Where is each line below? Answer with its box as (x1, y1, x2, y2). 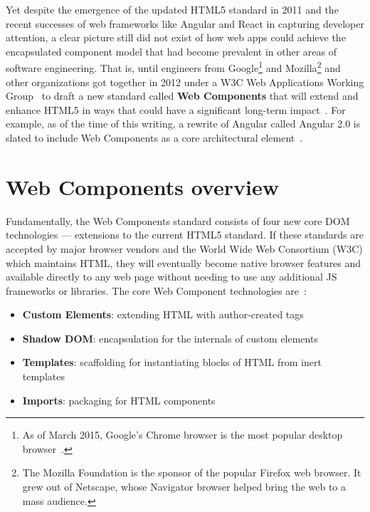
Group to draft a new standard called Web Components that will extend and (6, 88, 359, 103)
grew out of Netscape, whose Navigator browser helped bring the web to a (22, 479, 347, 494)
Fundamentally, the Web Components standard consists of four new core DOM (6, 213, 350, 228)
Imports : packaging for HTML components (22, 392, 216, 407)
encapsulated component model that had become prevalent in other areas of (6, 43, 337, 58)
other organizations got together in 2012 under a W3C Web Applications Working (6, 74, 364, 89)
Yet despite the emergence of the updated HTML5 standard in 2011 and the (6, 2, 339, 16)
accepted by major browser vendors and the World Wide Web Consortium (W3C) (6, 241, 363, 256)
